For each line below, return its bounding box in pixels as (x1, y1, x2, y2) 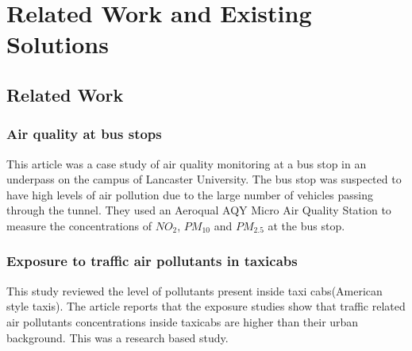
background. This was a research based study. (6, 329, 229, 345)
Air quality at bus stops (6, 124, 162, 144)
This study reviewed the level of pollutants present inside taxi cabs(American (6, 282, 383, 299)
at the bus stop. (268, 217, 345, 233)
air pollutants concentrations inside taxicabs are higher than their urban (6, 313, 359, 330)
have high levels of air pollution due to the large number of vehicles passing (6, 186, 374, 202)
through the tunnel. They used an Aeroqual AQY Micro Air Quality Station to (6, 202, 391, 218)
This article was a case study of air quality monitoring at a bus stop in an (6, 155, 367, 172)
